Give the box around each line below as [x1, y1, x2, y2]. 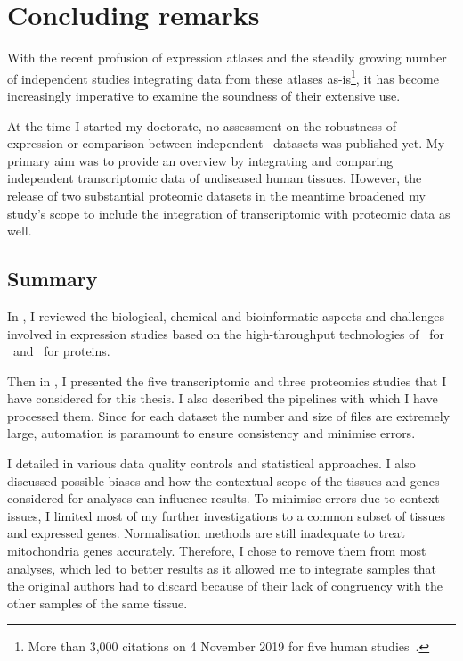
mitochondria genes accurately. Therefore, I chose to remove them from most [7, 541, 426, 560]
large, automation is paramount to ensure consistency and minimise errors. [7, 424, 416, 442]
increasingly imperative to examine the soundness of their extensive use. [7, 86, 401, 104]
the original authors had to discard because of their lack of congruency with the [7, 576, 443, 595]
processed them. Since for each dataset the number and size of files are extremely [7, 406, 451, 425]
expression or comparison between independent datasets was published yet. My [7, 134, 445, 153]
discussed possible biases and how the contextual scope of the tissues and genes [7, 471, 440, 490]
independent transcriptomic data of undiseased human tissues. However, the [7, 169, 422, 187]
